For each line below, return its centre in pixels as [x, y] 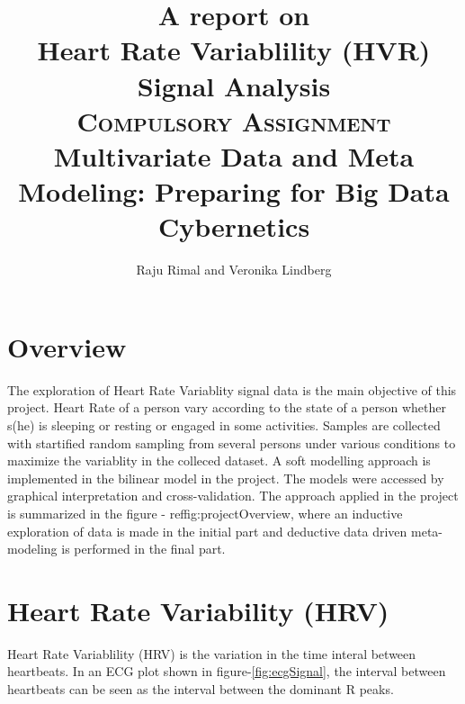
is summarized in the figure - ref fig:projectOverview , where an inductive [205, 513]
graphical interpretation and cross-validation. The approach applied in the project [233, 496]
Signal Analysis [234, 85]
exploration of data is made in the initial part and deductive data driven [207, 531]
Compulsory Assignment [234, 120]
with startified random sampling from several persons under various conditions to [232, 442]
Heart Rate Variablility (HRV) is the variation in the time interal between [212, 653]
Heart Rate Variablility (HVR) [234, 50]
